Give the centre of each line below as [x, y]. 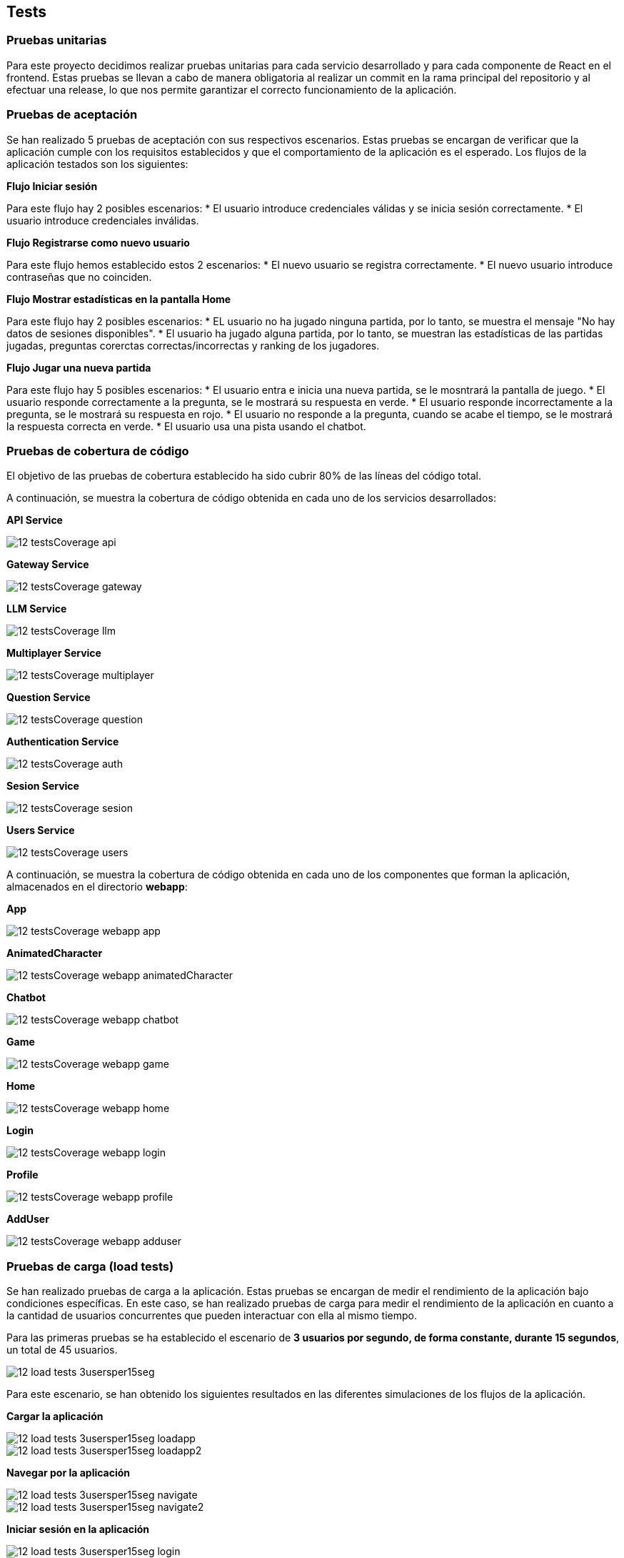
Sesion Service [43, 786]
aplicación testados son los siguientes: [97, 164]
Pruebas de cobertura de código [98, 451]
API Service [35, 520]
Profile [22, 1175]
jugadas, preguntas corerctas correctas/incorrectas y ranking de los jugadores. [193, 345]
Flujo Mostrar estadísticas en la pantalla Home [119, 299]
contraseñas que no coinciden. [79, 277]
